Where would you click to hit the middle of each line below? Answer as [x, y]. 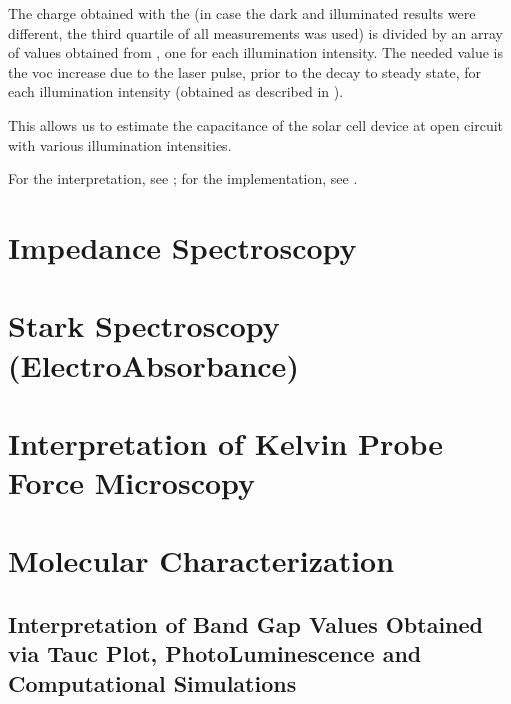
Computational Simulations [152, 682]
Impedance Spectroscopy [182, 246]
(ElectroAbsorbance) [153, 364]
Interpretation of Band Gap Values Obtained [245, 624]
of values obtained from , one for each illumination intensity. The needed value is [255, 52]
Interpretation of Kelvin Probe [226, 442]
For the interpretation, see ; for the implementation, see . [183, 178]
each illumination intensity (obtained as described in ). [176, 91]
